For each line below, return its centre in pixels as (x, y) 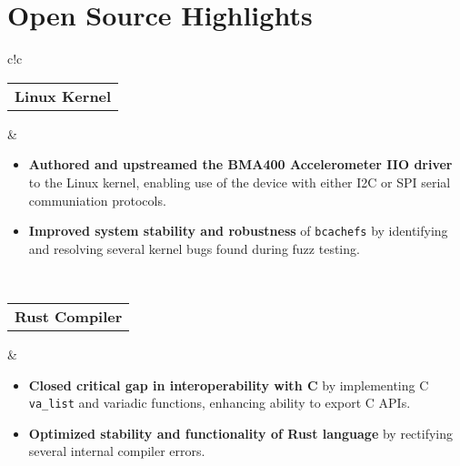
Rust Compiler (69, 316)
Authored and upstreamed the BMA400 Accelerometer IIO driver (240, 164)
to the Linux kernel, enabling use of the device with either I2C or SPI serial (240, 182)
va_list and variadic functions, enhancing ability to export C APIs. (220, 403)
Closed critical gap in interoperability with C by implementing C (229, 385)
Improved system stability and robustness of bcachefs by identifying (238, 231)
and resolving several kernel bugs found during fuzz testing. (194, 248)
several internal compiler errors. (117, 451)
